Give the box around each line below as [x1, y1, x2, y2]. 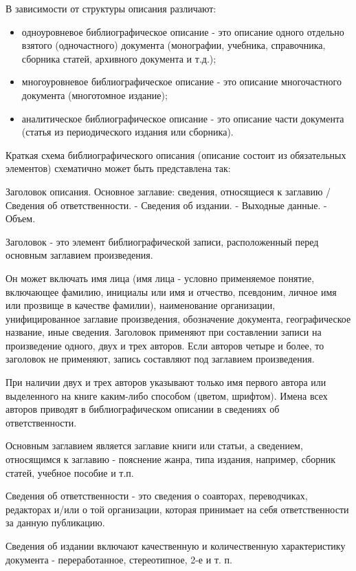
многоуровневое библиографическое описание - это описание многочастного [21, 74, 342, 89]
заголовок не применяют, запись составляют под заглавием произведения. [5, 352, 315, 366]
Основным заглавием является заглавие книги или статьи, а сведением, [5, 438, 303, 453]
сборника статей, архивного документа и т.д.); [21, 51, 216, 65]
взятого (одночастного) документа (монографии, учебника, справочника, [21, 38, 326, 52]
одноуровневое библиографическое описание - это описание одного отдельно [21, 24, 344, 39]
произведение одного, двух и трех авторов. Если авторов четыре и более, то [5, 338, 324, 352]
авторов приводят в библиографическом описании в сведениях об [5, 402, 280, 416]
